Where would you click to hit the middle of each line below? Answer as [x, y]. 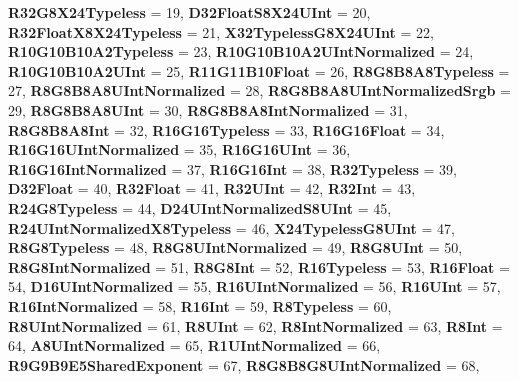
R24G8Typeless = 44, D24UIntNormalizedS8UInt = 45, [200, 207]
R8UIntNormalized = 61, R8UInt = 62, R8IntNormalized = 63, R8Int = [255, 325]
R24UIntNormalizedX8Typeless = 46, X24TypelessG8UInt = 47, [231, 227]
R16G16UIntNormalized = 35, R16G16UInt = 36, [179, 149]
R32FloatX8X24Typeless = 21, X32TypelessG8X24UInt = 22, [221, 31]
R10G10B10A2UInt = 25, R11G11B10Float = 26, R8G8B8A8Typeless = [259, 70]
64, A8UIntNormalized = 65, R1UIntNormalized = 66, [194, 345]
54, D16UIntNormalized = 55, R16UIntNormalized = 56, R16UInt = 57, [254, 286]
